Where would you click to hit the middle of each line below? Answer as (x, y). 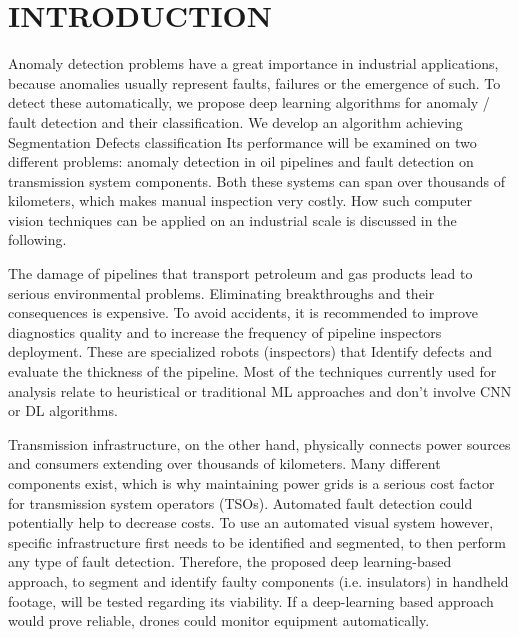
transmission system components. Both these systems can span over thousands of (257, 180)
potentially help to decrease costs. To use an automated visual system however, (251, 522)
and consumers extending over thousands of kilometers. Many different (224, 463)
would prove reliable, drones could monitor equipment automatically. (219, 620)
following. (37, 239)
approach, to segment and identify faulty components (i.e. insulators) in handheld (258, 580)
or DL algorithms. (63, 410)
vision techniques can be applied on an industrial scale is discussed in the (232, 219)
